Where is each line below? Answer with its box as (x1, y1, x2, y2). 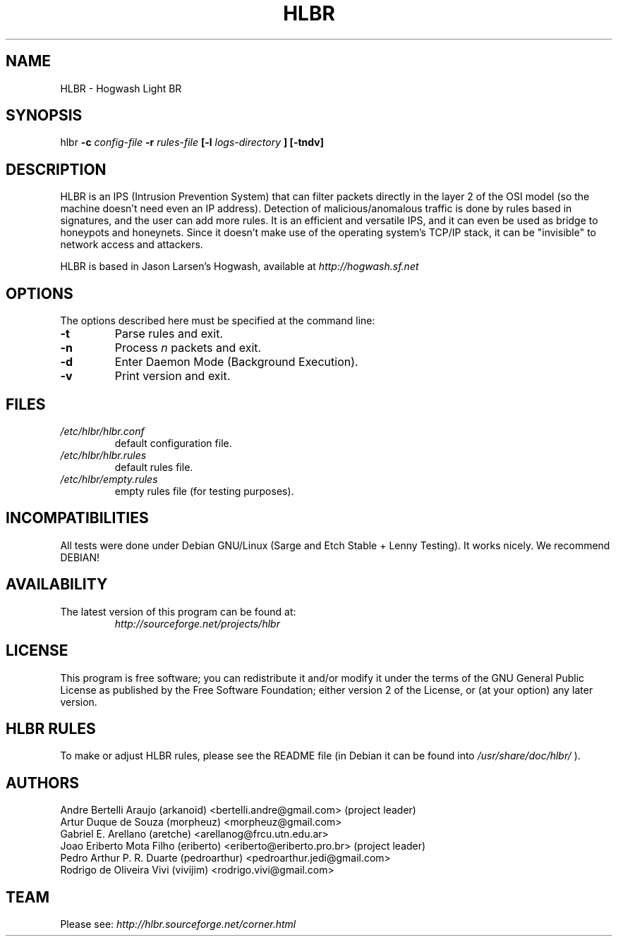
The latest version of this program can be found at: (60, 605, 296, 618)
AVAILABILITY (6, 575, 108, 594)
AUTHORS (6, 773, 80, 792)
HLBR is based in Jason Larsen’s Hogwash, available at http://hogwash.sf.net (60, 260, 419, 273)
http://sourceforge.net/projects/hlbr (114, 617, 280, 630)
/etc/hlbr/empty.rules (60, 472, 158, 485)
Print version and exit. (114, 369, 231, 384)
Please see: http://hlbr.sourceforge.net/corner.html (60, 918, 296, 931)
